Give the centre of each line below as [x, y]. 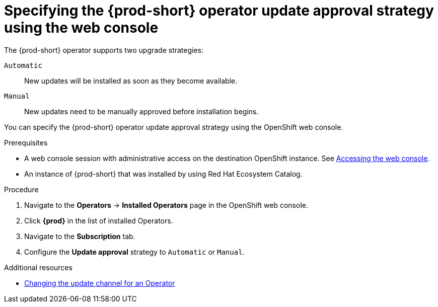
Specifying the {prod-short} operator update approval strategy [219, 11]
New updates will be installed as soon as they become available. [131, 81]
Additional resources [38, 267]
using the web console [81, 28]
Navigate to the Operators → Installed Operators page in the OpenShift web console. [166, 205]
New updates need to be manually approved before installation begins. [141, 111]
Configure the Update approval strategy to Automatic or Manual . [134, 252]
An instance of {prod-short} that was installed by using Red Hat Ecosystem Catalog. [163, 174]
